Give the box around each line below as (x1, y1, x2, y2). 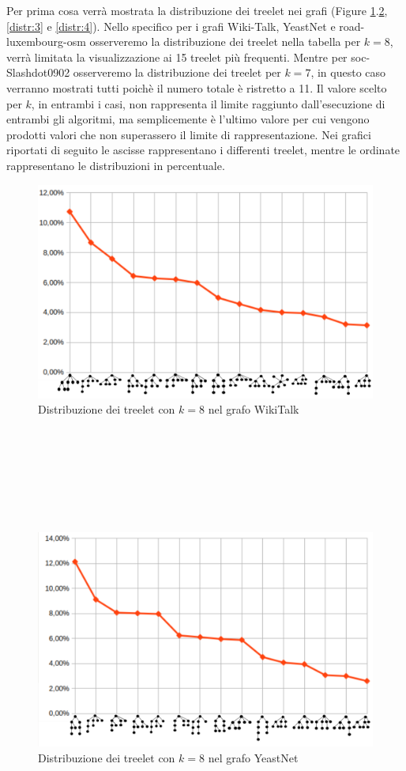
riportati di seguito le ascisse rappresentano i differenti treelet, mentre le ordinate (6, 142, 400, 158)
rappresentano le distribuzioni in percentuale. (6, 157, 225, 173)
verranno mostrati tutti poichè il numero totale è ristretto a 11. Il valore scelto (6, 79, 387, 96)
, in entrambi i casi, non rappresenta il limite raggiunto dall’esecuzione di (31, 95, 385, 111)
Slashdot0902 (6, 64, 70, 81)
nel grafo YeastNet (208, 749, 299, 765)
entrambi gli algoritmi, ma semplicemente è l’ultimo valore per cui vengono (6, 111, 370, 127)
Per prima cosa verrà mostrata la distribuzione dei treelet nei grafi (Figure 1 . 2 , (6, 2, 388, 18)
